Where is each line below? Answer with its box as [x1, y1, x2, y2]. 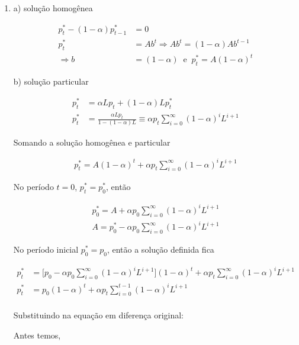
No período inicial [13, 243, 79, 255]
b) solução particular [13, 75, 89, 88]
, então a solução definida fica [107, 243, 214, 255]
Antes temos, [13, 328, 61, 341]
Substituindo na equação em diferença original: [13, 309, 184, 321]
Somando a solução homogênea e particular [13, 136, 171, 148]
